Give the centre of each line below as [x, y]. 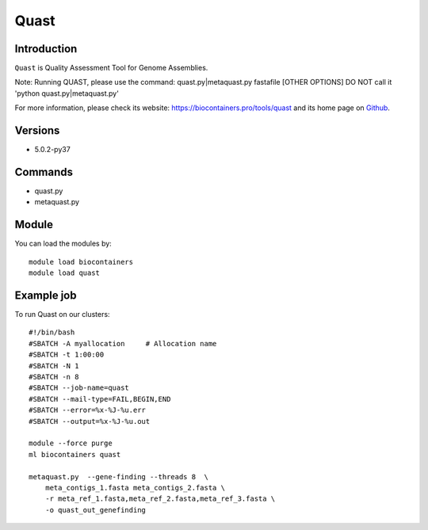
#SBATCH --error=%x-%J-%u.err [88, 410]
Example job [46, 295]
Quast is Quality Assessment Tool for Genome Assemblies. [111, 68]
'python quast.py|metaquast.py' [67, 93]
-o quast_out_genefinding [96, 510]
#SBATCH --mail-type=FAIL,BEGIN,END [100, 399]
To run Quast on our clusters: [62, 315]
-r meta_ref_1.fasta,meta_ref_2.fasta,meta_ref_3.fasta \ [160, 499]
